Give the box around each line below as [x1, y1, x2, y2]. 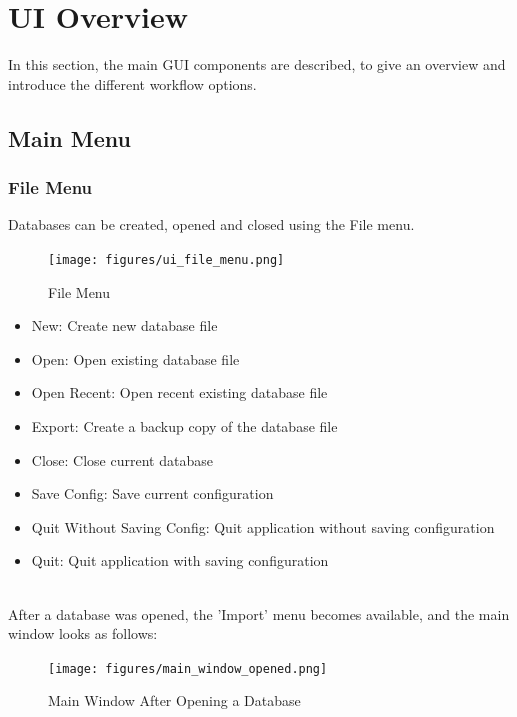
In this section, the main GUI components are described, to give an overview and [8, 54, 506, 75]
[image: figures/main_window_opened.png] [48, 661, 328, 676]
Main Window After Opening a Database [48, 690, 301, 711]
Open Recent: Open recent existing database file [31, 382, 328, 403]
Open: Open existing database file [31, 348, 240, 369]
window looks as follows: [8, 623, 158, 644]
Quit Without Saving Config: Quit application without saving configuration [31, 516, 495, 537]
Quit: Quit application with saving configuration [31, 550, 329, 571]
